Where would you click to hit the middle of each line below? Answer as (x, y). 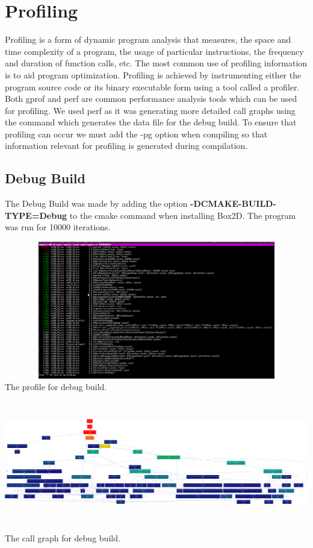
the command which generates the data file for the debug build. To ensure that (151, 122)
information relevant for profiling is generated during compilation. (126, 146)
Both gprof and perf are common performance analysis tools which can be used (151, 99)
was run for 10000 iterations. (58, 227)
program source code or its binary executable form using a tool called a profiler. (152, 87)
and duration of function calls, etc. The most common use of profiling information (156, 63)
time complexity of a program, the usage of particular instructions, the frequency (154, 51)
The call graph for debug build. (63, 538)
